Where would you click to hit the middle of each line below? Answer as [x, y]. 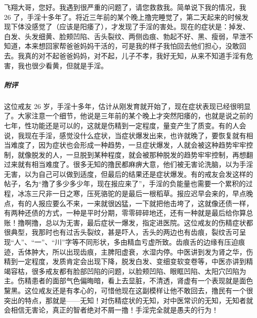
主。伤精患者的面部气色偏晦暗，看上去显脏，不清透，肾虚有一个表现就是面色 [128, 281]
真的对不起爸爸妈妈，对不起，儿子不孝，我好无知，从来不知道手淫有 [135, 55]
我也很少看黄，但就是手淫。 [63, 65]
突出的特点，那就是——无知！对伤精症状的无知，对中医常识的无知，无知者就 [128, 300]
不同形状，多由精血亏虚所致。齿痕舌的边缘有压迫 [158, 242]
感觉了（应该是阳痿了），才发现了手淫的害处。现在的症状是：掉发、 [140, 26]
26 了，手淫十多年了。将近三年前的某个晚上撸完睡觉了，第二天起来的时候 [123, 17]
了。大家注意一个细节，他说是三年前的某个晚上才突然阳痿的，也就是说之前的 [128, 116]
